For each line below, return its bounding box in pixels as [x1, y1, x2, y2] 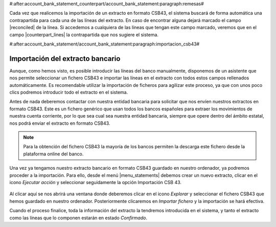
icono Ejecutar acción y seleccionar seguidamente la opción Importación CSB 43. [9, 179, 181, 185]
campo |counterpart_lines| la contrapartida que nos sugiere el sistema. [9, 31, 158, 38]
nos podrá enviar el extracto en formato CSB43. [9, 120, 110, 126]
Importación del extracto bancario [9, 54, 121, 63]
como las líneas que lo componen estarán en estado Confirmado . [9, 215, 148, 221]
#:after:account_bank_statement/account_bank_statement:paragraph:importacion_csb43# [9, 41, 200, 47]
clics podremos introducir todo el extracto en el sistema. [9, 89, 128, 96]
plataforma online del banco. [23, 151, 84, 157]
